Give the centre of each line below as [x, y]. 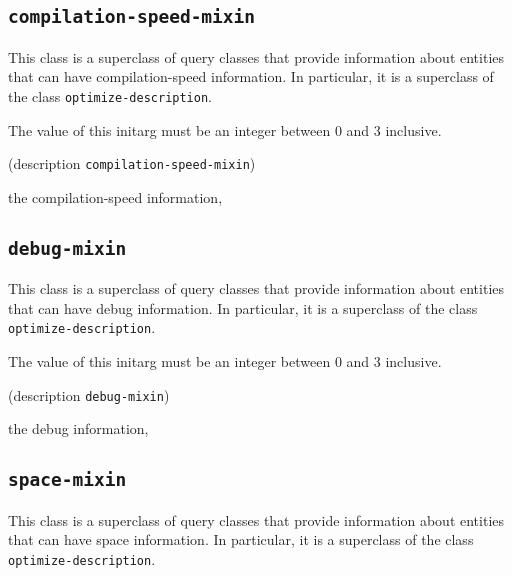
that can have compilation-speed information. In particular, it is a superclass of [251, 76]
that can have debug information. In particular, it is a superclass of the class [243, 307]
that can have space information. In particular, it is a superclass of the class [241, 539]
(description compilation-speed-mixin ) [132, 163]
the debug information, [78, 428]
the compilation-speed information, [115, 196]
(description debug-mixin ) [89, 394]
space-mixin [67, 480]
